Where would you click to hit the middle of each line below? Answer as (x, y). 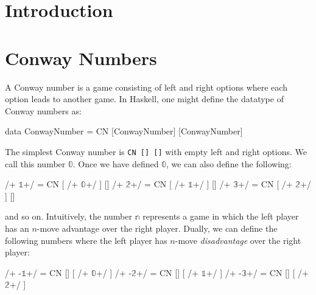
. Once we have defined (116, 163)
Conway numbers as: (43, 110)
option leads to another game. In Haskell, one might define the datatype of (144, 99)
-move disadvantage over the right (238, 240)
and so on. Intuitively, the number (68, 216)
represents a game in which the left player (221, 216)
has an (17, 228)
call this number (35, 163)
